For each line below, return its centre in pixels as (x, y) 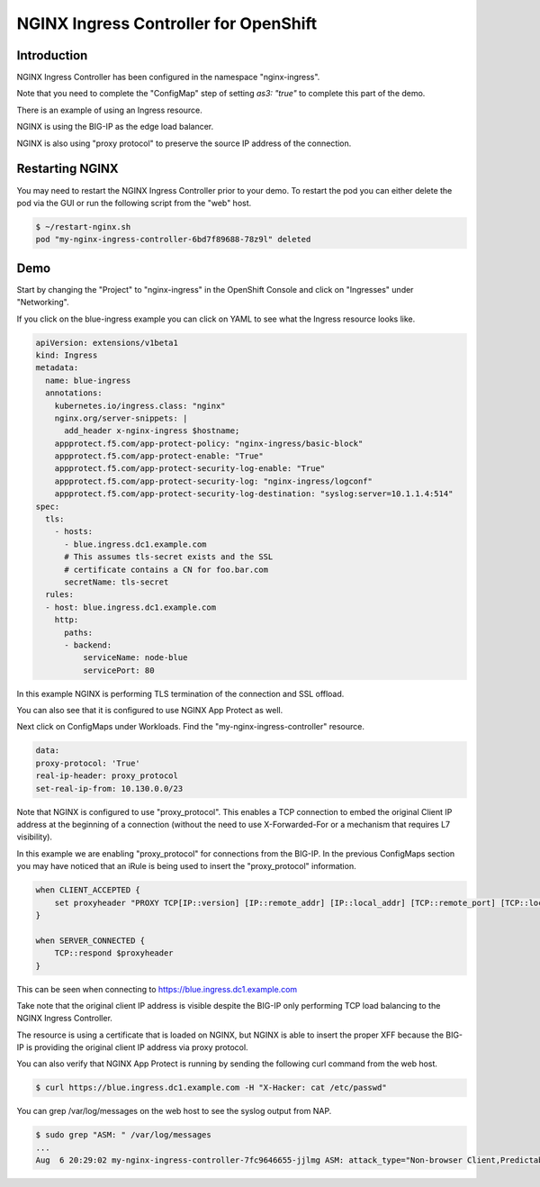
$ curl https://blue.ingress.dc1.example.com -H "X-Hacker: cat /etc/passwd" (211, 1088)
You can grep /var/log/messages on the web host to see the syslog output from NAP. (174, 1111)
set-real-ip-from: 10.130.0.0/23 (109, 788)
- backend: (88, 645)
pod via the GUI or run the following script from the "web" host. (134, 203)
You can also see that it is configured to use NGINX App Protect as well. (150, 711)
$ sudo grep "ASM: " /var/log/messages (123, 1135)
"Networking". (43, 303)
